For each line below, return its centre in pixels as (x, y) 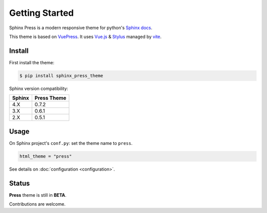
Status (20, 183)
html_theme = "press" (46, 156)
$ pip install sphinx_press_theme (61, 76)
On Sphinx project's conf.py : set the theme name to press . (71, 143)
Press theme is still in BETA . (38, 195)
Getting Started (42, 13)
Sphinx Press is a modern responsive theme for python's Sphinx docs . (81, 28)
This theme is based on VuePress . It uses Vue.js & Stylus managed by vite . (85, 37)
